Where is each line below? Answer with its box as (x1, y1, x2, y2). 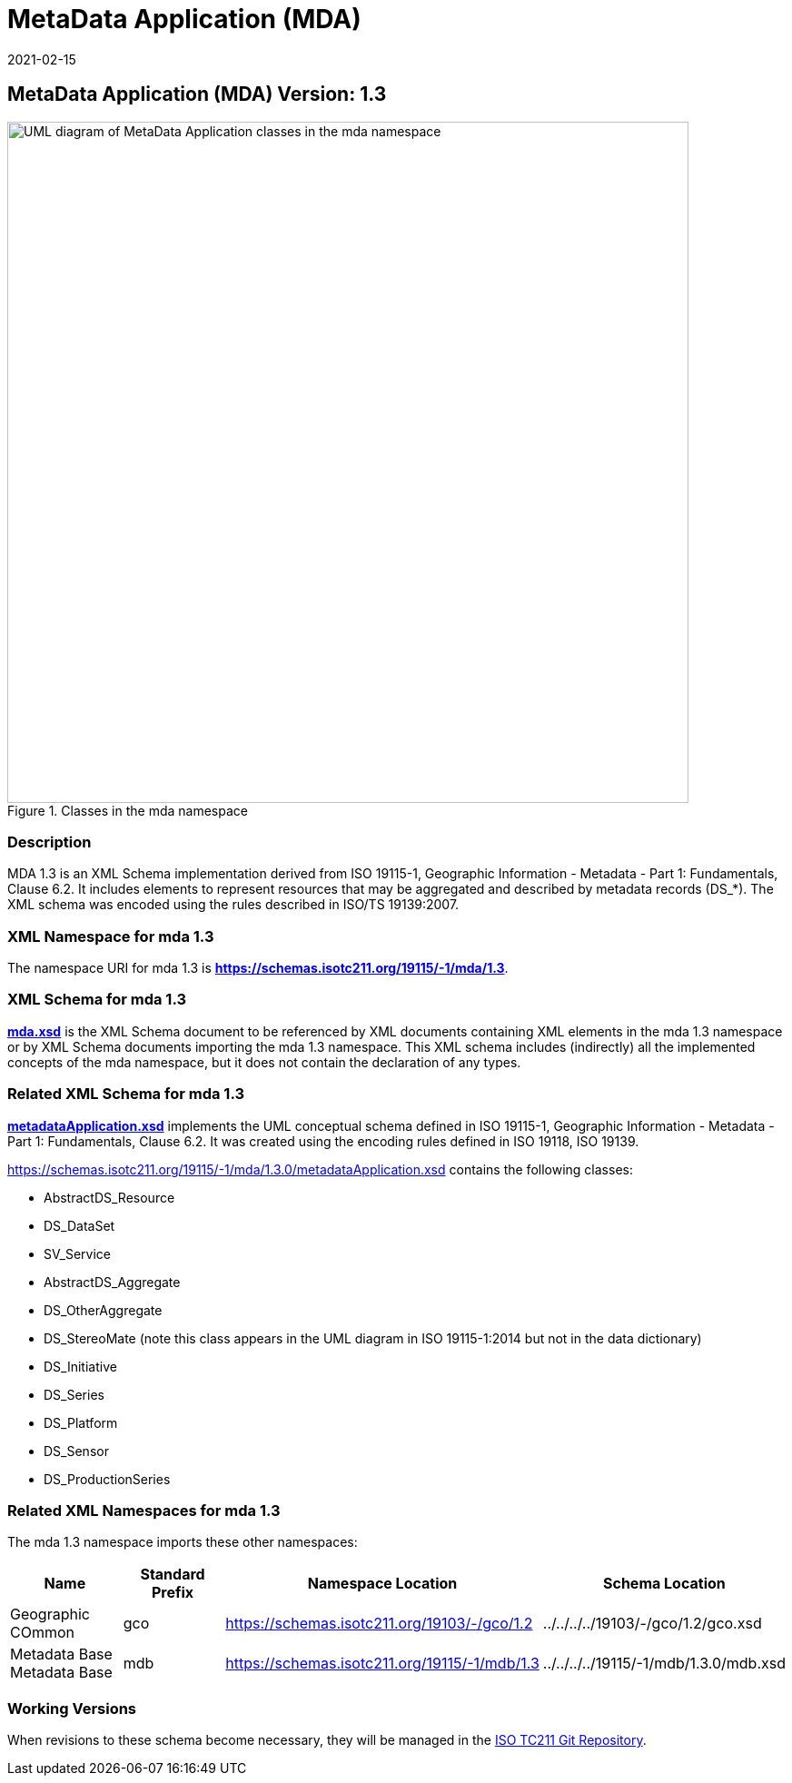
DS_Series (44, 1386, 104, 1402)
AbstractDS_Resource (44, 1189, 175, 1205)
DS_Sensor (44, 1442, 109, 1459)
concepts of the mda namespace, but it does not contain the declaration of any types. (7, 1054, 521, 1070)
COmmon (10, 1623, 74, 1642)
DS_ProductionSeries (44, 1471, 171, 1487)
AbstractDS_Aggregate (44, 1273, 181, 1290)
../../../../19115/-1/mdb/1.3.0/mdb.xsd (542, 1654, 786, 1673)
